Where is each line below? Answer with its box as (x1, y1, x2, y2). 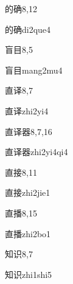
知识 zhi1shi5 (5, 268, 52, 280)
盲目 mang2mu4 (5, 63, 63, 76)
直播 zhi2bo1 (5, 227, 51, 240)
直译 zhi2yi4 (5, 104, 49, 117)
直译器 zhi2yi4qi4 (5, 145, 68, 158)
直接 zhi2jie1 (5, 186, 50, 199)
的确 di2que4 (5, 23, 51, 35)
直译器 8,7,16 (5, 125, 52, 137)
